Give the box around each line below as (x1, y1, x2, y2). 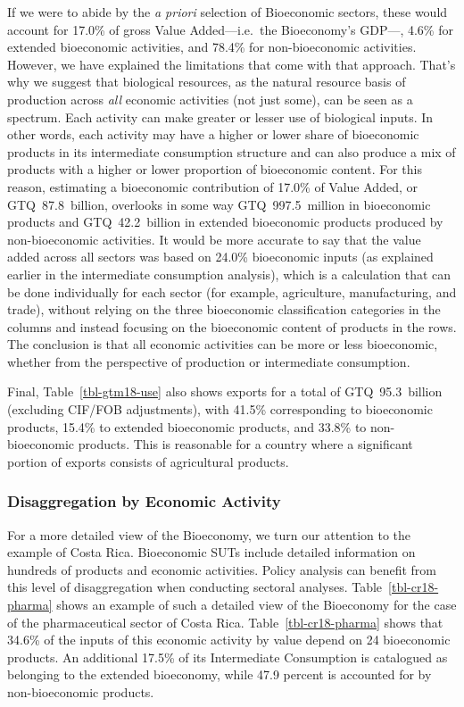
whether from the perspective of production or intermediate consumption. (7, 352, 410, 370)
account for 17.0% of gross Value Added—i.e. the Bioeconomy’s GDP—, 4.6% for (7, 20, 453, 38)
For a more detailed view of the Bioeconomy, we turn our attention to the (7, 525, 411, 544)
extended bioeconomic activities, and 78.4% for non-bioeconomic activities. (7, 37, 417, 56)
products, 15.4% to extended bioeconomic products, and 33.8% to (7, 417, 367, 436)
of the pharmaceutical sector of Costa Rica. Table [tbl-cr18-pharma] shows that (7, 612, 443, 631)
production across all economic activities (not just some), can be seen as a (7, 89, 413, 108)
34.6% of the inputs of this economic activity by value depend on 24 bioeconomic (7, 630, 451, 649)
